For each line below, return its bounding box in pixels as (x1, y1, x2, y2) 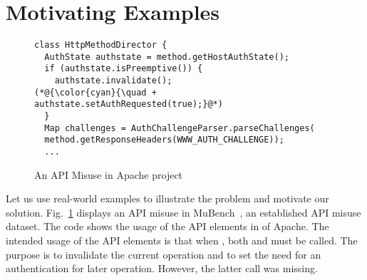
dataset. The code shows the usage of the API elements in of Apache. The (6, 219, 329, 234)
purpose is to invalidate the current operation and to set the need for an (6, 247, 321, 261)
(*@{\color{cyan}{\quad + (34, 87, 157, 98)
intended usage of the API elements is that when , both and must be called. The (6, 233, 358, 248)
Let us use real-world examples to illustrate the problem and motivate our (6, 191, 329, 206)
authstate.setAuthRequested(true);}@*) (34, 99, 223, 110)
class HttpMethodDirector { (34, 40, 167, 51)
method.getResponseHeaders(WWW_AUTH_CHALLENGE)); (44, 135, 284, 145)
